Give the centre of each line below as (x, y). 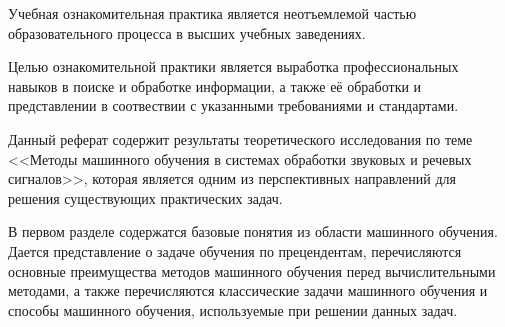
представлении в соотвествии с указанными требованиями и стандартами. (233, 105)
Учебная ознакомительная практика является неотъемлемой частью (212, 13)
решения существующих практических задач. (145, 197)
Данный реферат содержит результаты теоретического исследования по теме (240, 138)
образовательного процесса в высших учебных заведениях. (187, 32)
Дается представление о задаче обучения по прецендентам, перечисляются (235, 250)
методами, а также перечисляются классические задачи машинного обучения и (248, 290)
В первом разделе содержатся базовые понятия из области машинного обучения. (253, 231)
